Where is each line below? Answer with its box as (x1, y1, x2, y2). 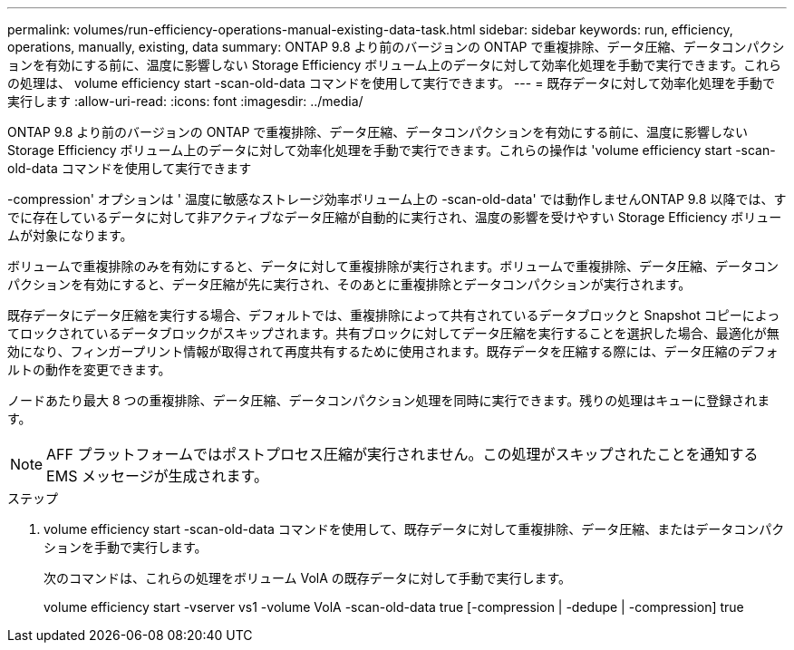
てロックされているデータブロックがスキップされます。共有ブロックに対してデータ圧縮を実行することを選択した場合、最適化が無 (7, 325, 779, 341)
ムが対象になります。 (7, 228, 133, 243)
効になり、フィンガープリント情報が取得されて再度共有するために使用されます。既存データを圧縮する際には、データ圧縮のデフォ (7, 344, 779, 359)
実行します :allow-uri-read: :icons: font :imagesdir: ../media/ (7, 93, 363, 109)
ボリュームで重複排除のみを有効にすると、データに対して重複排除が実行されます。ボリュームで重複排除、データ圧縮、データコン (7, 258, 779, 274)
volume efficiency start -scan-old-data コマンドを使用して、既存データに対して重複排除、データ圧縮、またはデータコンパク (44, 521, 785, 537)
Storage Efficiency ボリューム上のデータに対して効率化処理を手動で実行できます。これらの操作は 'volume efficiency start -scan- (7, 142, 776, 158)
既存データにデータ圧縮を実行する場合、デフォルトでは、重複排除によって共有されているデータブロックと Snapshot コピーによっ (7, 307, 780, 323)
